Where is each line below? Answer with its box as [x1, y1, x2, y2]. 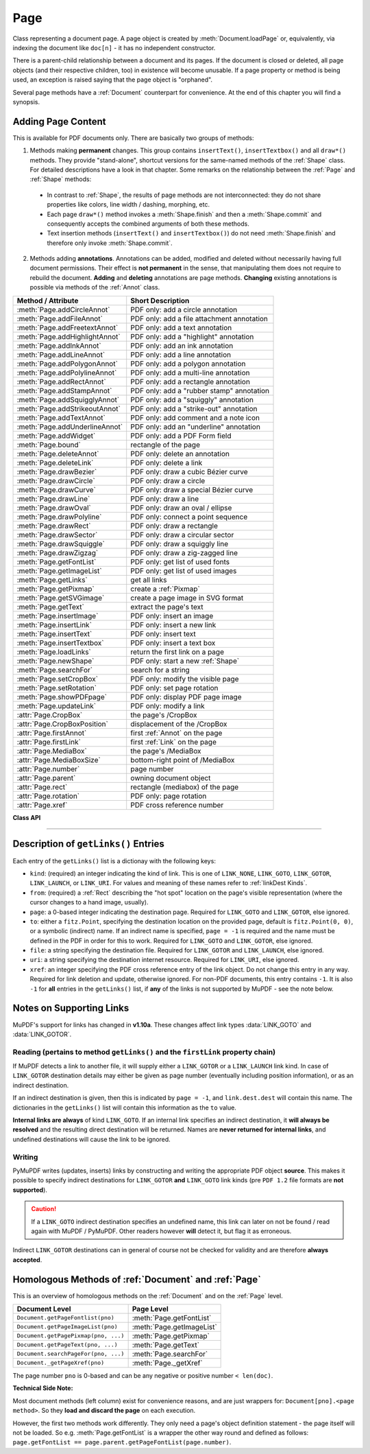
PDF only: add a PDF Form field [130, 431, 232, 441]
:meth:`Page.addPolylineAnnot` [16, 368, 117, 377]
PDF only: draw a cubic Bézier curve [130, 467, 248, 476]
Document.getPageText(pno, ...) [16, 1341, 118, 1348]
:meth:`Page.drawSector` [16, 530, 98, 539]
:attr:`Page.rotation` [16, 791, 80, 801]
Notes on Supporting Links [12, 1002, 129, 1014]
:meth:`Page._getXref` [132, 1358, 203, 1368]
